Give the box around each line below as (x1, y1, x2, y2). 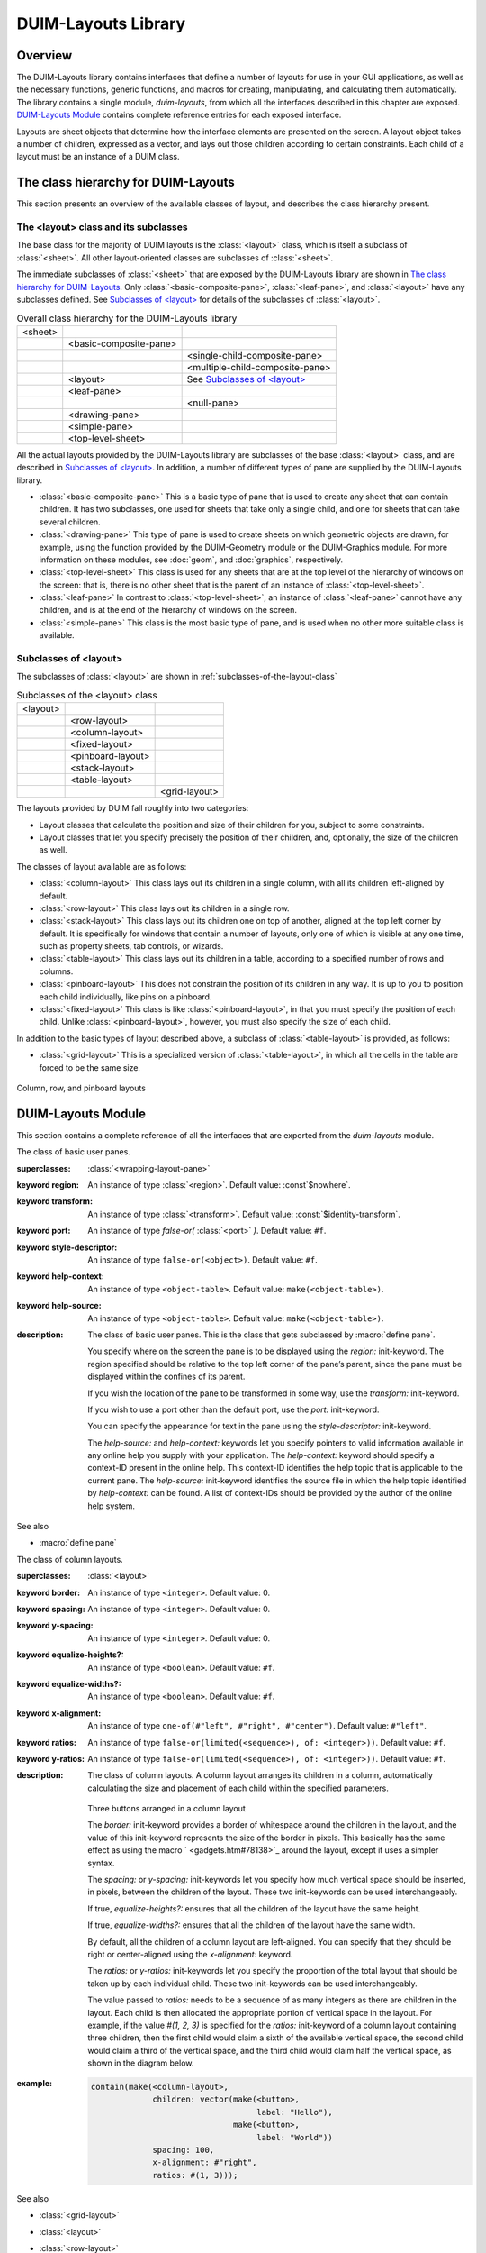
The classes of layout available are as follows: (16, 861, 187, 871)
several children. (39, 516, 101, 527)
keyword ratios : (16, 1737, 76, 1747)
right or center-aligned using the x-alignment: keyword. (87, 1948, 293, 1959)
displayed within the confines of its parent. (87, 1371, 246, 1382)
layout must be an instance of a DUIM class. (16, 151, 180, 162)
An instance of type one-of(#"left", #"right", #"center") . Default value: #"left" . (87, 1720, 427, 1731)
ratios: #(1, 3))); (152, 2170, 238, 2180)
